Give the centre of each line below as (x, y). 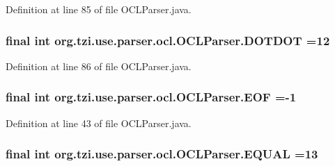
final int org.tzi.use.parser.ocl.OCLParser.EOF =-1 (151, 97)
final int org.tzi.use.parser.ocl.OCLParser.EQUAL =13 (162, 154)
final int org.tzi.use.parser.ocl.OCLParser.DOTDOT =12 (168, 40)
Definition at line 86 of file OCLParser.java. (99, 66)
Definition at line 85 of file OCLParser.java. (99, 9)
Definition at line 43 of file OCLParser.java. (99, 123)
